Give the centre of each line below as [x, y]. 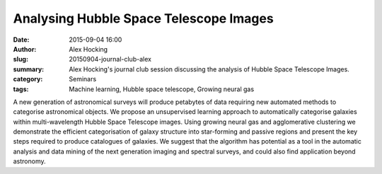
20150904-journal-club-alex [110, 59]
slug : [21, 59]
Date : [21, 40]
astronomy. [29, 161]
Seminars [83, 79]
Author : [25, 49]
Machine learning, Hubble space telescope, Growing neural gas [162, 89]
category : [28, 79]
